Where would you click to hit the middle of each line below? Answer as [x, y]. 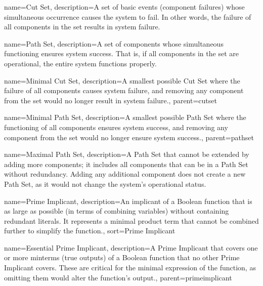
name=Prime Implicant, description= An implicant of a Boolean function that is [128, 201]
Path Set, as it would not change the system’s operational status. [105, 183]
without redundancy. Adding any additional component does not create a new [125, 174]
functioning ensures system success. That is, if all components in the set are [121, 53]
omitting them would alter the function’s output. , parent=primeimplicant [118, 277]
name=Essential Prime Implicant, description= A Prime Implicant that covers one [131, 247]
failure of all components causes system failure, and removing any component [124, 90]
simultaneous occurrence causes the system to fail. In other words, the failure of [128, 16]
